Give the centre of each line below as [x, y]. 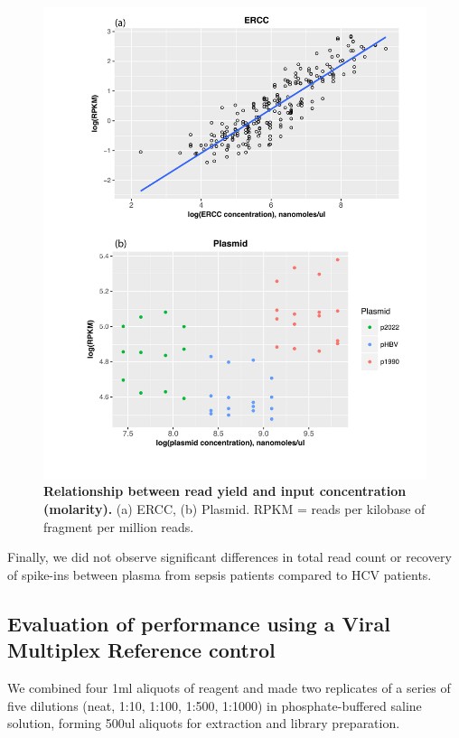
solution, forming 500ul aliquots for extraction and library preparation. [204, 723]
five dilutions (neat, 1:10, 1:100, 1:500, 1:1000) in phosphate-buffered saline [215, 705]
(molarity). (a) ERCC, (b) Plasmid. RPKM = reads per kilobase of [234, 509]
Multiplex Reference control [141, 650]
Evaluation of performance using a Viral [199, 623]
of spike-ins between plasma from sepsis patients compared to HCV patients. [220, 574]
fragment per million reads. [119, 526]
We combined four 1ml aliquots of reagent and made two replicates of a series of [229, 687]
